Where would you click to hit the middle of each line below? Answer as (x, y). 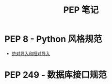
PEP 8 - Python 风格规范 (53, 39)
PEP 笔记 (81, 10)
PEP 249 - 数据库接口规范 (56, 75)
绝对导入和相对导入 (31, 53)
